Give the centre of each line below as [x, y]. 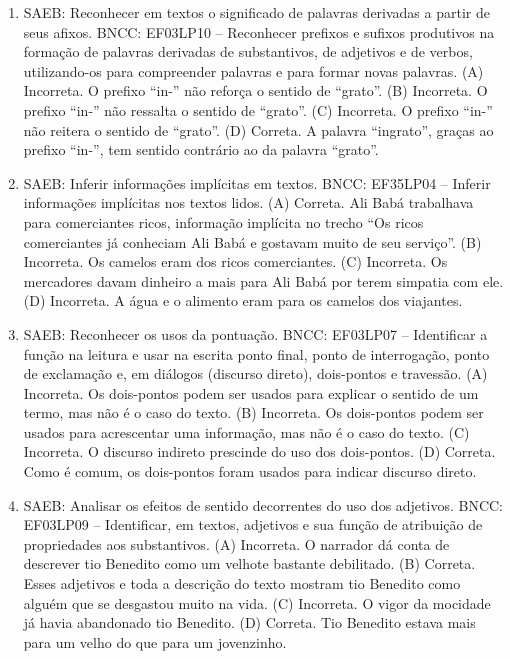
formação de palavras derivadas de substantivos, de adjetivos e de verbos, [248, 51]
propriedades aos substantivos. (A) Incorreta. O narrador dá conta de [236, 543]
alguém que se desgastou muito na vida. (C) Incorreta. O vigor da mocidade [257, 602]
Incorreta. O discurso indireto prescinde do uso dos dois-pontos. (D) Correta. [259, 451]
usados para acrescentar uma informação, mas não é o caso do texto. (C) [246, 431]
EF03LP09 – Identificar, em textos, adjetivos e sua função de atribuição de [253, 524]
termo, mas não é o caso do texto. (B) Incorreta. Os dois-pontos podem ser [253, 412]
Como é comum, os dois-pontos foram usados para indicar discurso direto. [250, 471]
